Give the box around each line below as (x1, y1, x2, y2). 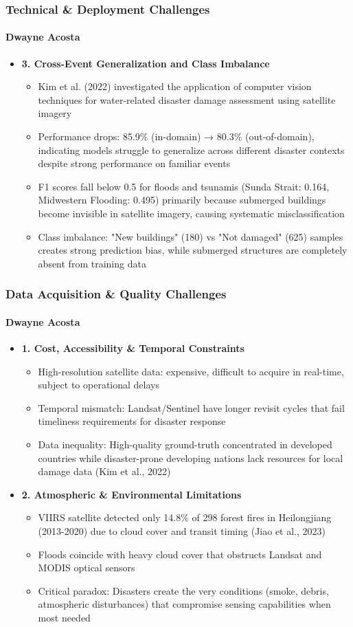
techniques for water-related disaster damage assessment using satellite (38, 92, 336, 107)
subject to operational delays (38, 377, 159, 392)
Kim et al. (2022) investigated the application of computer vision (38, 79, 312, 93)
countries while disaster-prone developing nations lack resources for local (38, 450, 343, 465)
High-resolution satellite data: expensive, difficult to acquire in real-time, (38, 364, 344, 378)
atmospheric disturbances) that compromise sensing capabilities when (38, 597, 331, 611)
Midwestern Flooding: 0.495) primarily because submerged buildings (38, 192, 326, 207)
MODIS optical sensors (38, 560, 135, 575)
